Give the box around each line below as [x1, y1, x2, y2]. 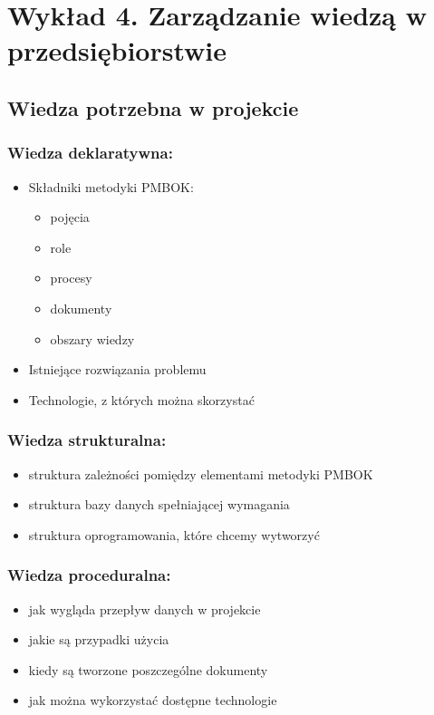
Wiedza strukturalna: [7, 429, 167, 451]
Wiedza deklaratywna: [7, 141, 173, 164]
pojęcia [50, 208, 90, 227]
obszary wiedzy [50, 329, 135, 348]
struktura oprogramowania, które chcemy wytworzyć [28, 525, 320, 544]
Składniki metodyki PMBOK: [28, 177, 194, 196]
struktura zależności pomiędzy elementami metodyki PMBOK [28, 464, 373, 483]
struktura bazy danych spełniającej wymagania [28, 495, 290, 514]
